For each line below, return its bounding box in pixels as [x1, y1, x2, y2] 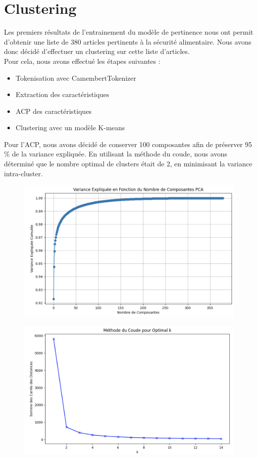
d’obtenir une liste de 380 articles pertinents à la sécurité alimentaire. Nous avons [4, 36, 252, 47]
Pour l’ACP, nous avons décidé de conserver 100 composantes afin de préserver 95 [4, 139, 252, 149]
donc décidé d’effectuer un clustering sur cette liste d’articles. [4, 46, 190, 56]
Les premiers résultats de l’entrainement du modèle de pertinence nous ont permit [4, 27, 254, 37]
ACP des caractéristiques [15, 105, 92, 116]
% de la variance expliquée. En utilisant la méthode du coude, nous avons [4, 149, 227, 159]
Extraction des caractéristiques [15, 89, 109, 100]
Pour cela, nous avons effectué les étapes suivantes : [4, 55, 160, 66]
